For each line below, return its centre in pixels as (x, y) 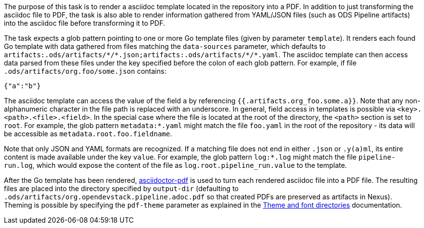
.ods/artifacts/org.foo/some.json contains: (85, 71)
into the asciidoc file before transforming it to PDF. (85, 23)
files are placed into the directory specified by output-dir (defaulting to (121, 188)
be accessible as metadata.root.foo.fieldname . (88, 134)
